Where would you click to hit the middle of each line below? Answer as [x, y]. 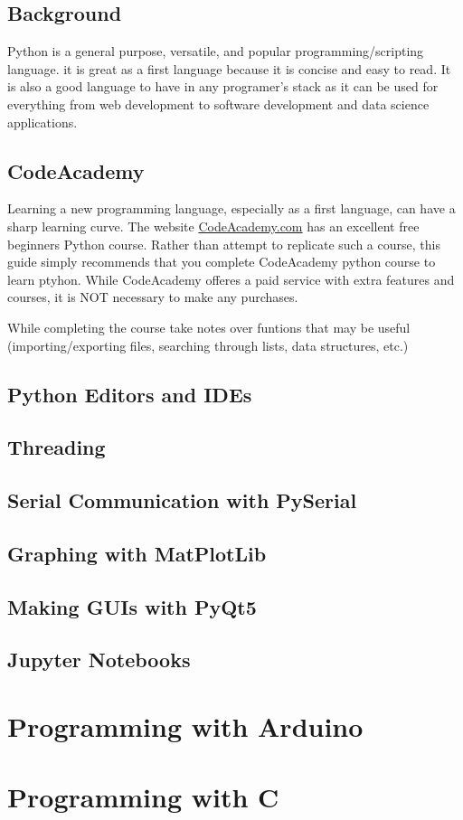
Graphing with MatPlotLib [137, 553]
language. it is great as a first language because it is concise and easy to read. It [229, 68]
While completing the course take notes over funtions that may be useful [209, 327]
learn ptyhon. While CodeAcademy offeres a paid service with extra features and [231, 279]
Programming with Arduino [185, 726]
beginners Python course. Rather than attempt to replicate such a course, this [224, 244]
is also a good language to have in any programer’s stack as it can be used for [223, 86]
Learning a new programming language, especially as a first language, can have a [231, 208]
